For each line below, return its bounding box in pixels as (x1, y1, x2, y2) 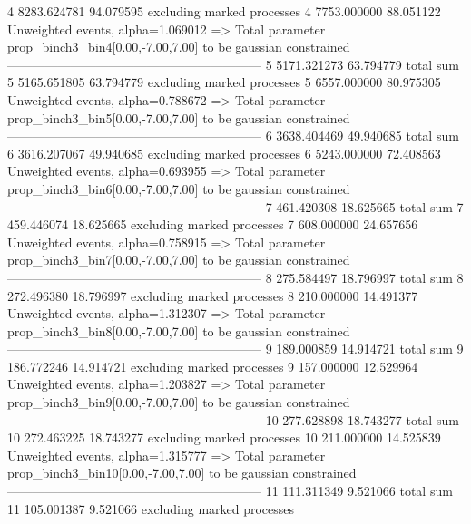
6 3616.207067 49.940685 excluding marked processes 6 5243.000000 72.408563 (7, 143, 441, 162)
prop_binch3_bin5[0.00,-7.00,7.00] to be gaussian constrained (7, 108, 350, 127)
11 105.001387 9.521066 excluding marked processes (7, 499, 295, 518)
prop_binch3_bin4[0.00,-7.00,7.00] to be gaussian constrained (7, 37, 350, 56)
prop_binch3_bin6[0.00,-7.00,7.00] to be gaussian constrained (7, 179, 350, 198)
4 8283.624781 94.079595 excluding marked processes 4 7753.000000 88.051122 (7, 2, 441, 20)
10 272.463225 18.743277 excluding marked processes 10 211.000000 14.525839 (7, 428, 441, 447)
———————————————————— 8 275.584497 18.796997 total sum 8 (7, 267, 464, 286)
